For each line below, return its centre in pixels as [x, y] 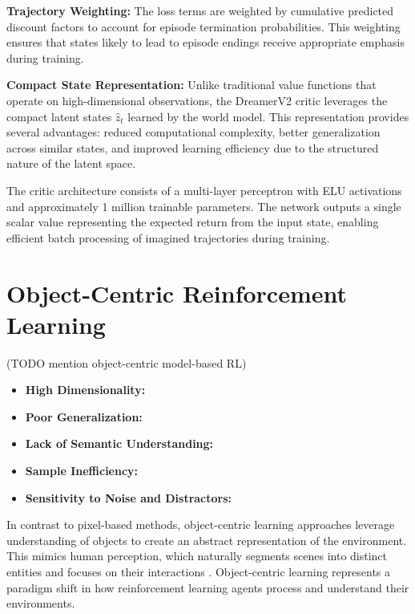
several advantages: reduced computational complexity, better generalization [193, 132]
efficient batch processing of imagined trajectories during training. [168, 237]
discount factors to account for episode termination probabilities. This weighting [203, 26]
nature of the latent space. [71, 163]
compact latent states [59, 116]
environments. [41, 603]
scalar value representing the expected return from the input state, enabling [193, 222]
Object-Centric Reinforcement [177, 293]
